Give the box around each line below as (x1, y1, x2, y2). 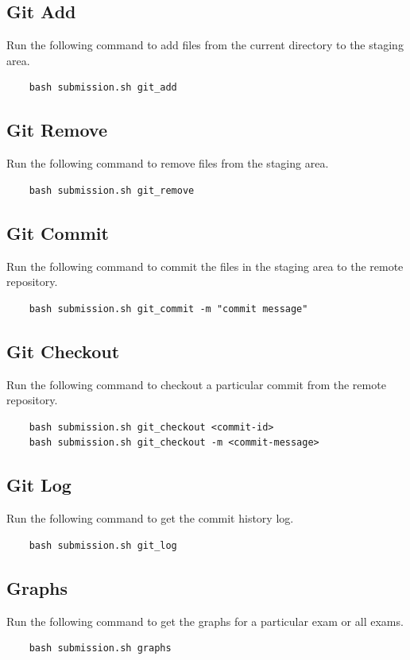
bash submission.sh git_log (29, 539, 177, 551)
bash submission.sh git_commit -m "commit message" (29, 303, 308, 315)
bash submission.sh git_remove (29, 184, 195, 196)
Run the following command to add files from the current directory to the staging (6, 37, 404, 53)
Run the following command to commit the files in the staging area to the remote (6, 257, 404, 274)
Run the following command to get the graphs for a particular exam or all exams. (6, 612, 404, 629)
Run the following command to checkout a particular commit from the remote (6, 376, 386, 392)
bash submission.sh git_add (29, 82, 177, 94)
